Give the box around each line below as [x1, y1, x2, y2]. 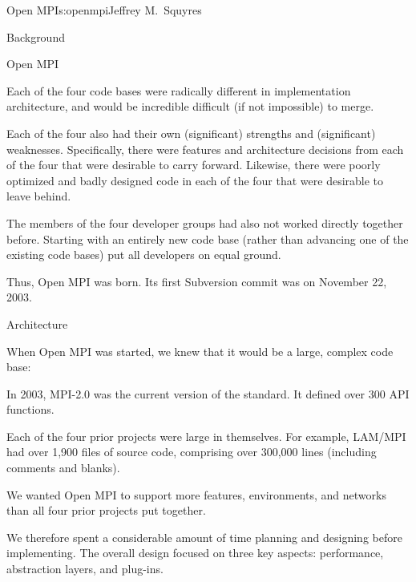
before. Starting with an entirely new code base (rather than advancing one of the [6, 230, 409, 247]
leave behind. [6, 188, 71, 204]
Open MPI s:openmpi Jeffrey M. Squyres [6, 2, 202, 18]
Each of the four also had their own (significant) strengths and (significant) [6, 124, 376, 141]
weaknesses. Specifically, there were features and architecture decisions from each [6, 140, 404, 157]
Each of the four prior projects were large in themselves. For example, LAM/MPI [6, 427, 406, 444]
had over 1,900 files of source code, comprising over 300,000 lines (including [6, 443, 377, 460]
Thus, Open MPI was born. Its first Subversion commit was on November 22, [6, 273, 387, 289]
